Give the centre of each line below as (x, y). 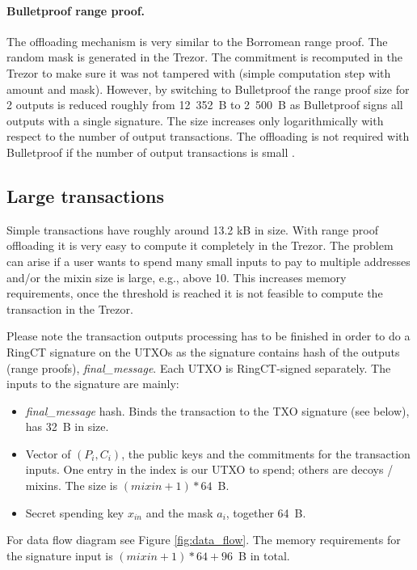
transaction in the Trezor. (70, 308)
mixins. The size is (72, 486)
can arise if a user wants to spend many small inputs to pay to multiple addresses (208, 261)
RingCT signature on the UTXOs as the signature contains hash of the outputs (203, 351)
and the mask (179, 512)
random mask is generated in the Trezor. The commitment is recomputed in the (204, 57)
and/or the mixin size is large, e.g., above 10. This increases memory (177, 277)
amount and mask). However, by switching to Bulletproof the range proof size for (208, 89)
